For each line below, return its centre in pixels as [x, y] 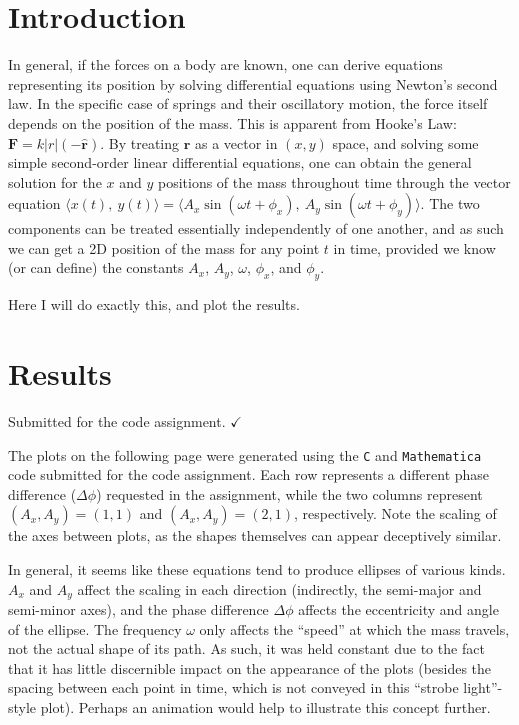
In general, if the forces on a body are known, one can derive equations [225, 64]
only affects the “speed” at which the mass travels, [354, 628]
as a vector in [236, 142]
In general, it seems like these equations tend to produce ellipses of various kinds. [257, 569]
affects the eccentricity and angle [398, 609]
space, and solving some [405, 142]
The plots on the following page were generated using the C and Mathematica [245, 454]
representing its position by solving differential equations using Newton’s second [253, 83]
